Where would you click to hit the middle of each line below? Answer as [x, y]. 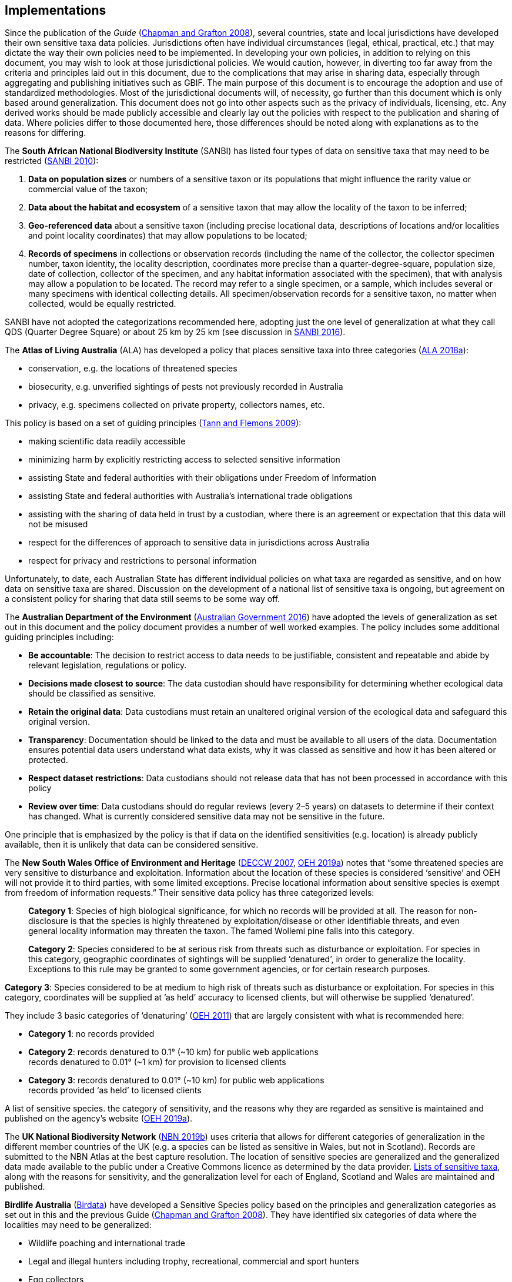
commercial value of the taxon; [88, 189]
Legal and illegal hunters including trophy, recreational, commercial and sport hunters [194, 1261]
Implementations [56, 10]
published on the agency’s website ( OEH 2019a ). [99, 1119]
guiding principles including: [59, 637]
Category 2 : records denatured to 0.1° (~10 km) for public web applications [173, 1052]
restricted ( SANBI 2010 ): [52, 161]
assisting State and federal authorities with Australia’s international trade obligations [190, 496]
